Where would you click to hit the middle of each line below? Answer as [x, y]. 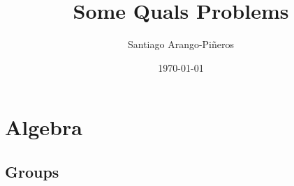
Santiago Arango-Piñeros [181, 44]
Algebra [44, 127]
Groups [32, 171]
